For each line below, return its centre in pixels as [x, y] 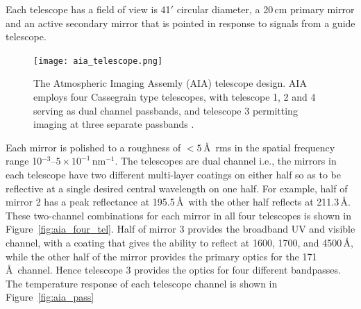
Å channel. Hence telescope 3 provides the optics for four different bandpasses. [173, 270]
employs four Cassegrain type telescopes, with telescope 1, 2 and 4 [175, 97]
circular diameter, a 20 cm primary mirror [266, 9]
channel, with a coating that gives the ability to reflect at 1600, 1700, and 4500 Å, [179, 242]
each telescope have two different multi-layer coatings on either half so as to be [173, 174]
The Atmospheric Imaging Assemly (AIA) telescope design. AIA [170, 83]
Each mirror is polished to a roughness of [93, 147]
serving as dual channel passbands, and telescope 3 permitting [166, 110]
